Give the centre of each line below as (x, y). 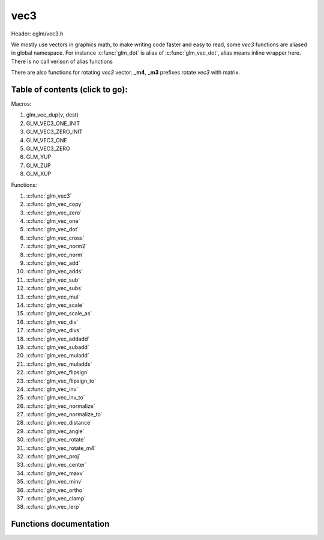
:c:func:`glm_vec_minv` (55, 482)
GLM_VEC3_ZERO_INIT (54, 132)
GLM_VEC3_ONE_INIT (53, 123)
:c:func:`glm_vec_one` (53, 221)
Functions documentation (60, 524)
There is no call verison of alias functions (62, 61)
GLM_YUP (39, 157)
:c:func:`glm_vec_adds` (55, 272)
